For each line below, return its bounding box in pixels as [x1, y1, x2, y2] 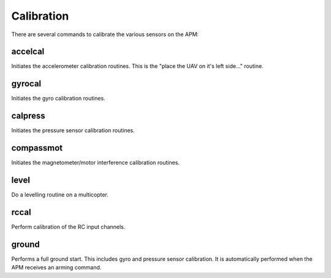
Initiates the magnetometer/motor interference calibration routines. [11, 159, 180, 167]
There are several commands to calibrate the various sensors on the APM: [11, 31, 199, 38]
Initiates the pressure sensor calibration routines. [11, 127, 135, 134]
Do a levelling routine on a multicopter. [11, 191, 108, 198]
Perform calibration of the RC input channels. [11, 223, 126, 230]
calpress [11, 111, 45, 121]
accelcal [11, 47, 45, 57]
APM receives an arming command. [11, 264, 102, 271]
